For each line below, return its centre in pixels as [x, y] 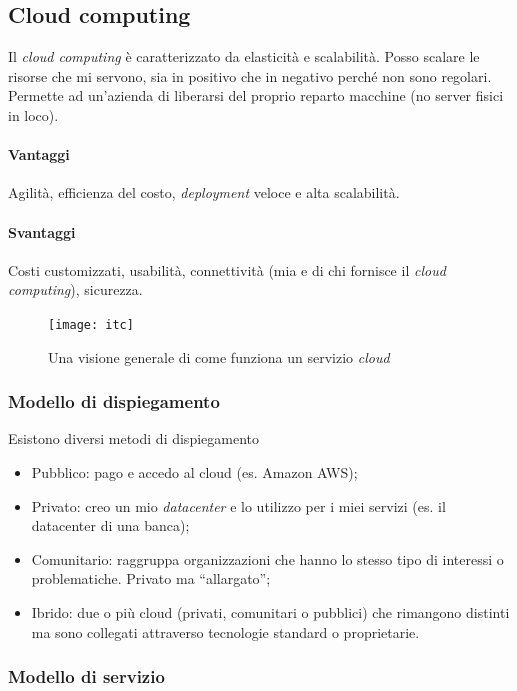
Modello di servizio [86, 676]
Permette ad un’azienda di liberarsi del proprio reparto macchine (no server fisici [256, 95]
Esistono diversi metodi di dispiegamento [133, 438]
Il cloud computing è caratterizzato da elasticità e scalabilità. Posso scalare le [244, 56]
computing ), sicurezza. [75, 289]
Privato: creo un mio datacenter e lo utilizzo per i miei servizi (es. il [238, 505]
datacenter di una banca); [110, 525]
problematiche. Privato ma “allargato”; [151, 578]
